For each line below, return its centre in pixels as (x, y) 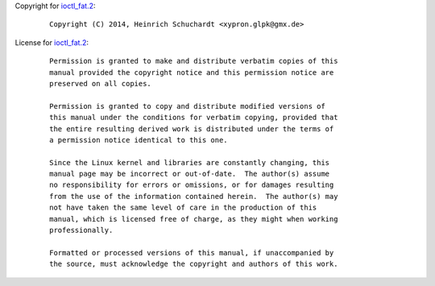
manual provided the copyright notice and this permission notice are (192, 72)
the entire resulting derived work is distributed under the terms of (192, 128)
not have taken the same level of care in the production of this (183, 208)
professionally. (81, 230)
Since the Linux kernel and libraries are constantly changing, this (190, 162)
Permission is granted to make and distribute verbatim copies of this (194, 61)
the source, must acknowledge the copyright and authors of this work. (194, 264)
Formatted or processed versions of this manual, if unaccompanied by (192, 253)
